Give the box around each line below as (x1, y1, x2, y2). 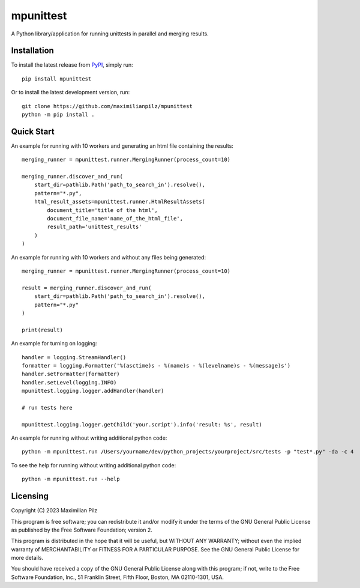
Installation (11, 46, 54, 56)
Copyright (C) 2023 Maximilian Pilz (11, 507, 98, 514)
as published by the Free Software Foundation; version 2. (11, 526, 153, 533)
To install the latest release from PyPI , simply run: (11, 61, 133, 68)
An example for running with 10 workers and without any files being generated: (11, 253, 206, 261)
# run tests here (22, 404, 73, 411)
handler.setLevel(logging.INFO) (22, 379, 117, 386)
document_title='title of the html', (47, 207, 158, 213)
